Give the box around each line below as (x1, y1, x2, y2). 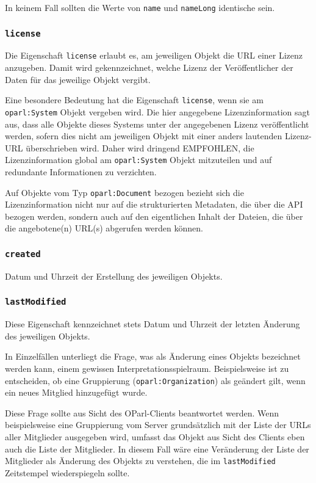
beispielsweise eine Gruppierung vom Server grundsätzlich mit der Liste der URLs (5, 418, 311, 431)
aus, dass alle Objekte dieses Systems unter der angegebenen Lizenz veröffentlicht (5, 117, 309, 130)
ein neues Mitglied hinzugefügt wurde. (5, 386, 148, 399)
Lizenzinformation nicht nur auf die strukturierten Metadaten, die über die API (5, 198, 303, 211)
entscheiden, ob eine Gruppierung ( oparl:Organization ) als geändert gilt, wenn (5, 374, 306, 387)
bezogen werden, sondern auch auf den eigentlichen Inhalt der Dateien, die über (5, 209, 303, 222)
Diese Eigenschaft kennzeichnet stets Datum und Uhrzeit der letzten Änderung (5, 318, 300, 330)
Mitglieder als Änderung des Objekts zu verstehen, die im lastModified (5, 454, 276, 467)
